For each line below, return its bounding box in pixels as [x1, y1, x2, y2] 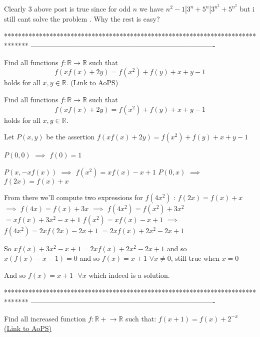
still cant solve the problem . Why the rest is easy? [4, 14, 160, 24]
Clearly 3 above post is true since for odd [4, 4, 131, 14]
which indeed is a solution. [88, 269, 170, 280]
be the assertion [46, 131, 95, 142]
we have [139, 4, 164, 14]
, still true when [170, 253, 220, 263]
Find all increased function [4, 313, 86, 323]
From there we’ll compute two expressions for [4, 192, 143, 202]
